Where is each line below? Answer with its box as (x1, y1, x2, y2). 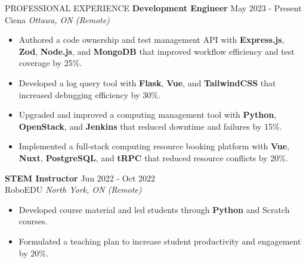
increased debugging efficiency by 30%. (18, 88, 160, 101)
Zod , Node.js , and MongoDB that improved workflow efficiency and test (18, 45, 295, 57)
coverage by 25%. (18, 57, 82, 69)
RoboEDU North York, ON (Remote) (5, 183, 142, 196)
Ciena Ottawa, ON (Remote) (5, 13, 110, 26)
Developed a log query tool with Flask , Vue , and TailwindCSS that (18, 76, 276, 89)
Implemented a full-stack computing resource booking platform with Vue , (18, 140, 290, 152)
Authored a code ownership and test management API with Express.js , (18, 33, 285, 46)
